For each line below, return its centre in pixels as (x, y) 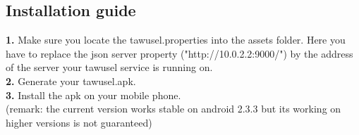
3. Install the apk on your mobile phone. (93, 95)
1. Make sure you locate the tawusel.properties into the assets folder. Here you (176, 40)
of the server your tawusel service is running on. (109, 67)
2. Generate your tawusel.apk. (71, 81)
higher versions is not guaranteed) (79, 122)
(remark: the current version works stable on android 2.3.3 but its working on (174, 109)
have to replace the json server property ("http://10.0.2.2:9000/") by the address (179, 53)
